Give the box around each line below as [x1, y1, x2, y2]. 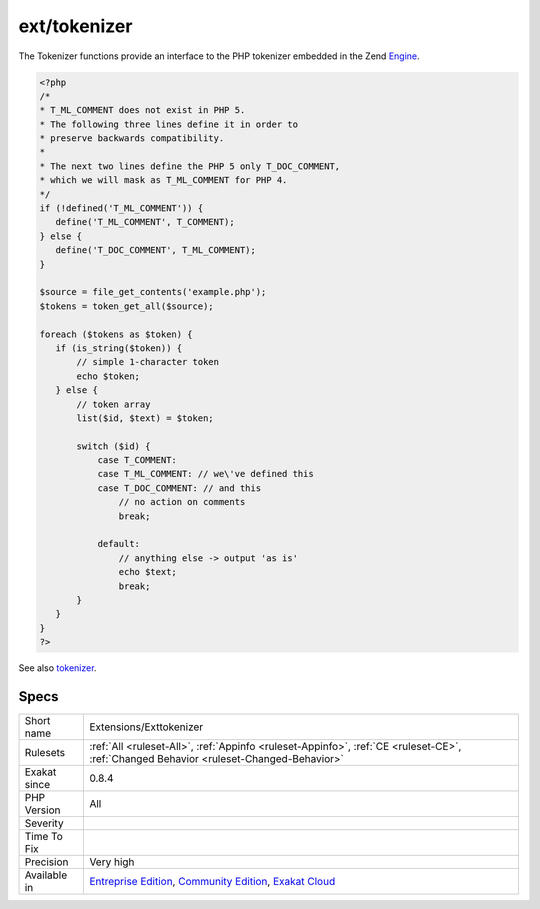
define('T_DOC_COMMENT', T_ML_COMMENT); [55, 245, 257, 256]
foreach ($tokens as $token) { [39, 328, 194, 340]
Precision [24, 855, 69, 869]
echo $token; [76, 370, 140, 382]
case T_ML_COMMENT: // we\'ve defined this [97, 468, 314, 480]
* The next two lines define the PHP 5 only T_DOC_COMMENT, [39, 160, 341, 172]
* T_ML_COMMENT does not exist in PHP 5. [39, 105, 246, 116]
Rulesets [24, 746, 65, 760]
